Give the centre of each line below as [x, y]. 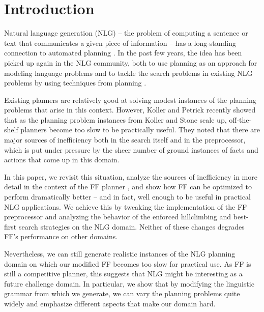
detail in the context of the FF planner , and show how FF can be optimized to [128, 187]
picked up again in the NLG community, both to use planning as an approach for [131, 62]
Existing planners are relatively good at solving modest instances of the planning [130, 100]
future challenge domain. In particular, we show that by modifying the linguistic [129, 283]
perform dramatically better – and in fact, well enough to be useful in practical [127, 197]
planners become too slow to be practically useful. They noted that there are [140, 130]
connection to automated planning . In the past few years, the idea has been [123, 53]
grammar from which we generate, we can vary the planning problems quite [122, 293]
